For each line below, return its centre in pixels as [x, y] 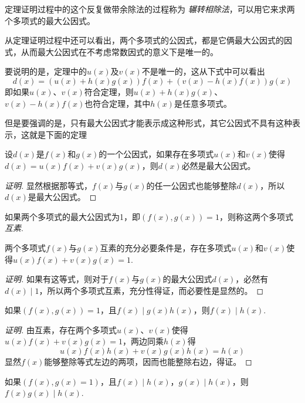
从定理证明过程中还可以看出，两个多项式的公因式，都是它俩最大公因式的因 [148, 40]
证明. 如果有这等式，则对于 [57, 279]
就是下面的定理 [58, 134]
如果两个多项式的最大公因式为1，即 [72, 216]
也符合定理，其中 [118, 103]
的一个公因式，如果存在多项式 [156, 154]
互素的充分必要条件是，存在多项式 [166, 247]
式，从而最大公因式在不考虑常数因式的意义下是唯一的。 [111, 51]
